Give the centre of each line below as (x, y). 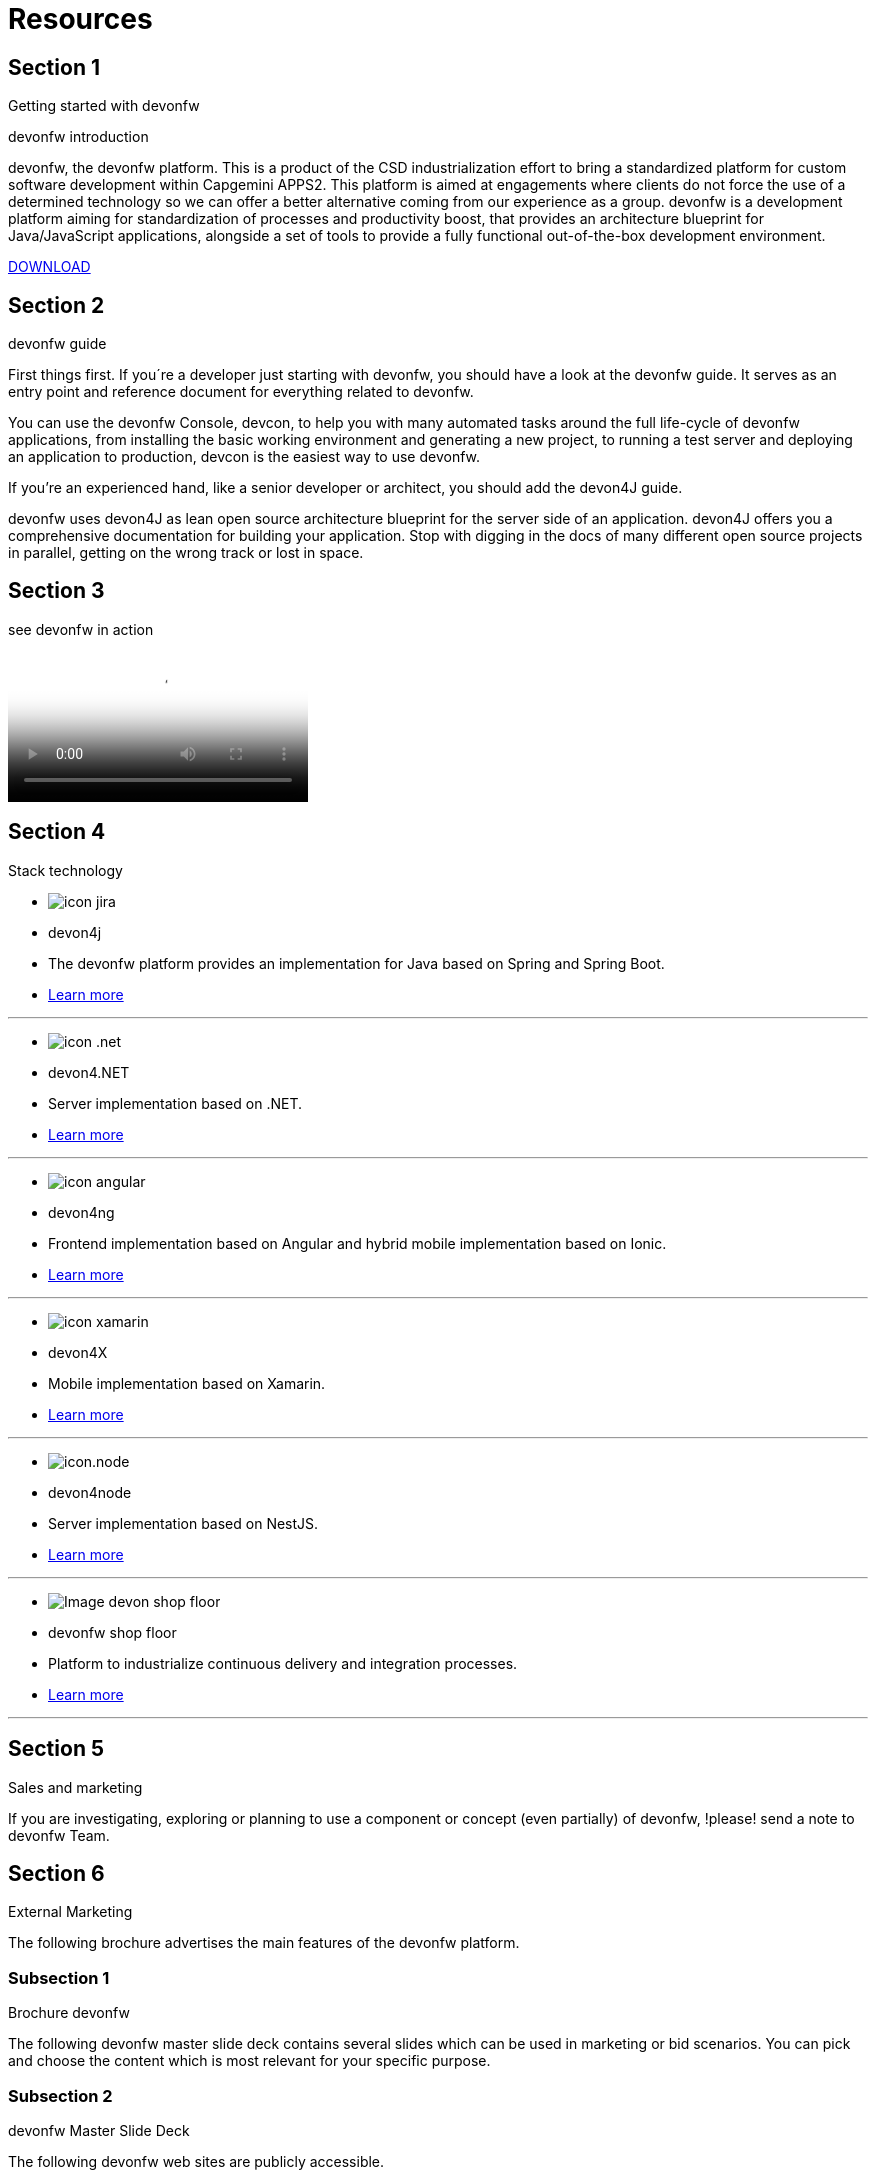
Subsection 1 (59, 1977)
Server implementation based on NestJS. (183, 1523)
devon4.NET (89, 1072)
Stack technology (65, 870)
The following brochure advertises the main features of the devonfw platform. (264, 1943)
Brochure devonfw (69, 2013)
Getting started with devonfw (104, 106)
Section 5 (56, 1749)
